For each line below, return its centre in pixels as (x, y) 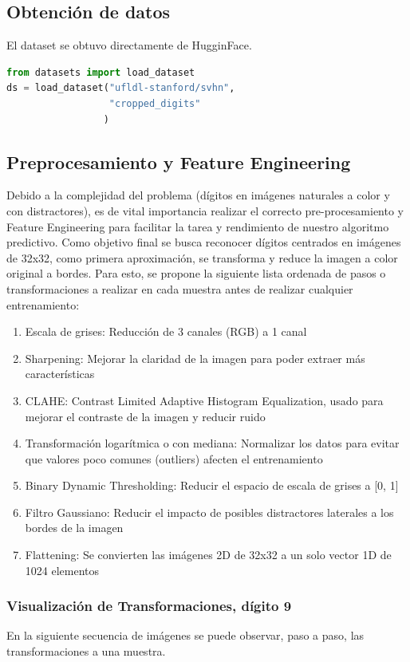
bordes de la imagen (74, 528)
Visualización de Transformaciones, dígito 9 (149, 606)
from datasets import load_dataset (101, 72)
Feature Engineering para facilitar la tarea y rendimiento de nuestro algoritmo (198, 226)
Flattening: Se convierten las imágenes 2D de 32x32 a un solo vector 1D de (208, 555)
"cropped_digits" (155, 103)
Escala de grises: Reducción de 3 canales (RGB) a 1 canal (166, 331)
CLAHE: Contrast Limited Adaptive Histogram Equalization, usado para (204, 400)
